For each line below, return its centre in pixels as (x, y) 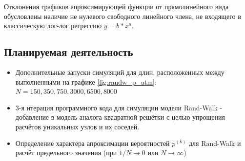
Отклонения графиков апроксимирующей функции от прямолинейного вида (116, 6)
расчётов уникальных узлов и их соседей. (77, 126)
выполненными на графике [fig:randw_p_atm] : (86, 81)
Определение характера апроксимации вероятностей (92, 143)
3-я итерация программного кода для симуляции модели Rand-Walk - (119, 107)
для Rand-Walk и (215, 143)
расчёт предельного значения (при (66, 152)
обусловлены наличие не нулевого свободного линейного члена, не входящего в (122, 16)
